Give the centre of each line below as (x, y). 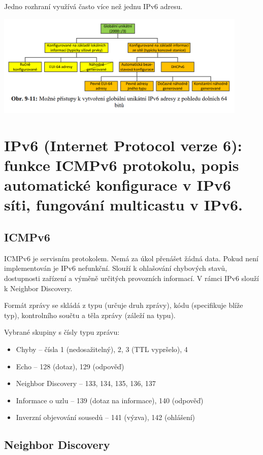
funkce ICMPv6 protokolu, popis (122, 165)
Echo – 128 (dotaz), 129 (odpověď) (70, 366)
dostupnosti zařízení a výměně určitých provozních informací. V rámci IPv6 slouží (131, 278)
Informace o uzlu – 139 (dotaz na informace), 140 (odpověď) (110, 400)
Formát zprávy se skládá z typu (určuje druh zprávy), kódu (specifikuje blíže (124, 305)
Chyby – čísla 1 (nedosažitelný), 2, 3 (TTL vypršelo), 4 (102, 349)
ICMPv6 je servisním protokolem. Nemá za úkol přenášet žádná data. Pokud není (131, 258)
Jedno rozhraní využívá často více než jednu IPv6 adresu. (93, 6)
